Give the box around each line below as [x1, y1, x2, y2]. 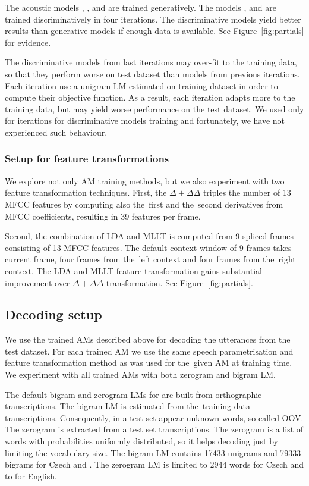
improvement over [5, 276, 70, 289]
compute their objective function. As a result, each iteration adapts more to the [5, 91, 295, 104]
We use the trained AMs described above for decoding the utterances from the [5, 333, 291, 346]
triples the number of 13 [203, 186, 291, 199]
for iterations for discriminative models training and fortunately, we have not [5, 114, 285, 127]
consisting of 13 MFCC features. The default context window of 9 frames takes [5, 241, 292, 253]
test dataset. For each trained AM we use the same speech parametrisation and [5, 344, 294, 357]
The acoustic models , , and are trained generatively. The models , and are [5, 1, 276, 13]
